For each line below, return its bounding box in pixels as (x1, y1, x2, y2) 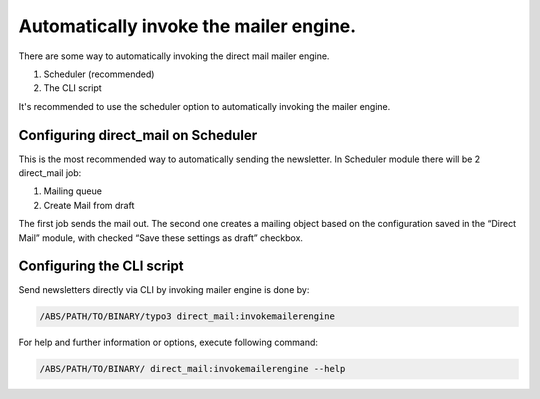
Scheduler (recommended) (43, 68, 155, 80)
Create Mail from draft (43, 199, 135, 211)
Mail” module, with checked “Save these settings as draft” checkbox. (18, 231, 304, 244)
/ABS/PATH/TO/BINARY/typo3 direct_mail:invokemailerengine (39, 311, 335, 322)
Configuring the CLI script (18, 258, 184, 275)
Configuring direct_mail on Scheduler (18, 126, 258, 144)
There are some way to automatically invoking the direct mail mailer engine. (18, 50, 330, 62)
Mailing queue (43, 185, 102, 197)
